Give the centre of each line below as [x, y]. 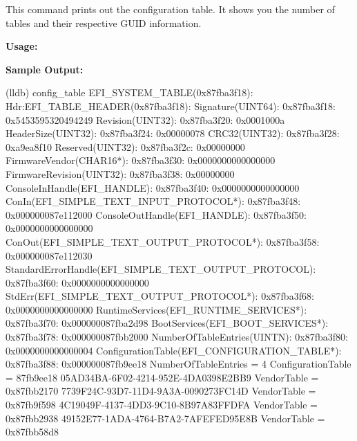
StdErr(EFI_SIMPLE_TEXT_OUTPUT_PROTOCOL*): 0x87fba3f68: [160, 296]
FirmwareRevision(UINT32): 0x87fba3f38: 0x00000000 [120, 173]
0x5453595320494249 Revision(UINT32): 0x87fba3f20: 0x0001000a [145, 119]
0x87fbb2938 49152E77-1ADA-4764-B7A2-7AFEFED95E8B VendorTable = [165, 418]
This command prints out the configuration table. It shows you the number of [170, 9]
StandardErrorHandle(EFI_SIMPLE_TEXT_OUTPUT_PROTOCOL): [161, 269]
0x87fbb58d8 [32, 432]
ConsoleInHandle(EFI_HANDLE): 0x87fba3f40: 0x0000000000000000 [153, 187]
